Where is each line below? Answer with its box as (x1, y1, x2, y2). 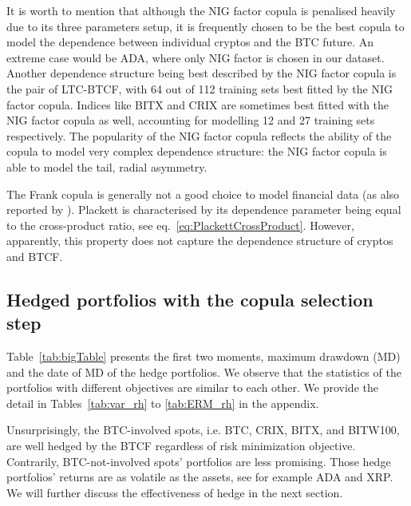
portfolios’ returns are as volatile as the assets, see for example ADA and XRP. (6, 468, 393, 485)
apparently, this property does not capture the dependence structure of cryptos (6, 232, 393, 249)
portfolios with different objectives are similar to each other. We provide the (6, 379, 378, 396)
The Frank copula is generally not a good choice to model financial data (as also (6, 185, 400, 202)
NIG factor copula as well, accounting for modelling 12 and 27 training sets (6, 112, 375, 128)
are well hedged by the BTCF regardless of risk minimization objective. (6, 437, 356, 454)
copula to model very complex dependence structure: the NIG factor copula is (6, 143, 387, 160)
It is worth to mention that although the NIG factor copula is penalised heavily (6, 2, 396, 18)
